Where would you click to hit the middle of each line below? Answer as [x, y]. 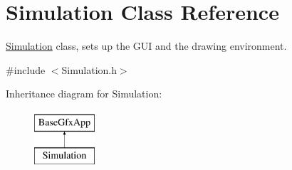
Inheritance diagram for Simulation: [84, 94]
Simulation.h [89, 69]
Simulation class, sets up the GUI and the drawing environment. [146, 46]
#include [26, 69]
